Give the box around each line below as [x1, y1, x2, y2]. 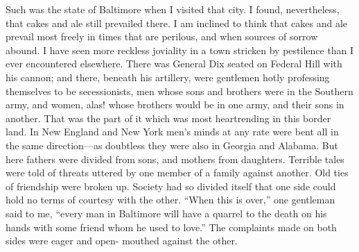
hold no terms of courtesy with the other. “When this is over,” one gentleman [6, 192, 335, 207]
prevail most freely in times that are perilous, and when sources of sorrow [6, 29, 318, 44]
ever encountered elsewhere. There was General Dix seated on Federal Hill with [6, 56, 342, 71]
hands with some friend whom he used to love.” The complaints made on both [6, 219, 337, 234]
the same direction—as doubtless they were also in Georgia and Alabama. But [6, 137, 338, 152]
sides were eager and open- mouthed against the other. [6, 233, 238, 248]
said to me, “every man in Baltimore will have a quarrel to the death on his [6, 205, 327, 220]
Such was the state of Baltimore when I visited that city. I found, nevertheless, [6, 2, 340, 16]
